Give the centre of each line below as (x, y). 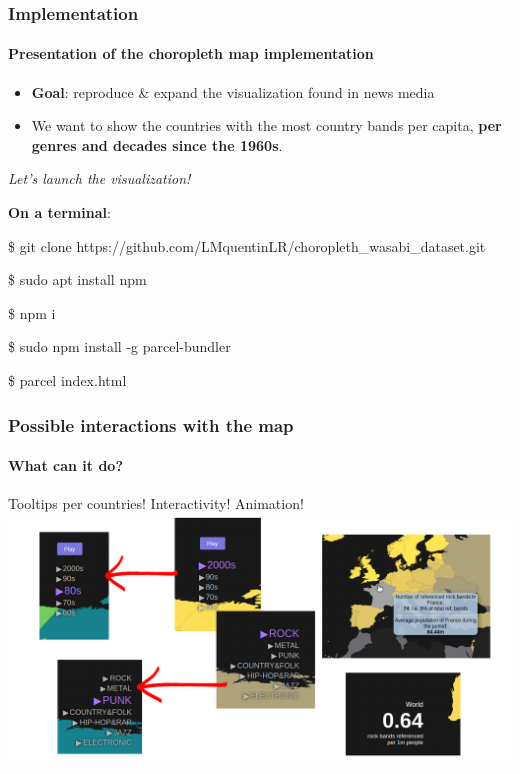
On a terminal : (59, 212)
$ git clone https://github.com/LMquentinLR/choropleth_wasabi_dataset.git (247, 245)
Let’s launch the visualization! (99, 178)
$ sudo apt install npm (77, 279)
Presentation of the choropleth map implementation (191, 53)
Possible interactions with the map (151, 424)
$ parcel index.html (67, 379)
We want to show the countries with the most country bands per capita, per (266, 125)
